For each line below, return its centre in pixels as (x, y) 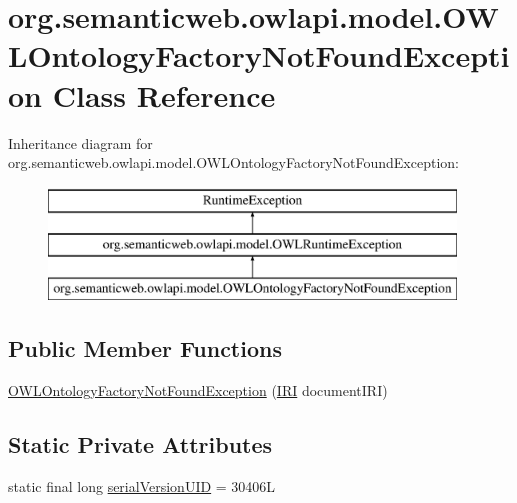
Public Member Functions (145, 348)
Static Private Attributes (140, 443)
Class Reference (164, 94)
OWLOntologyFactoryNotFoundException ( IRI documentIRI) (198, 389)
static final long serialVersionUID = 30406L (142, 485)
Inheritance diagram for (80, 142)
